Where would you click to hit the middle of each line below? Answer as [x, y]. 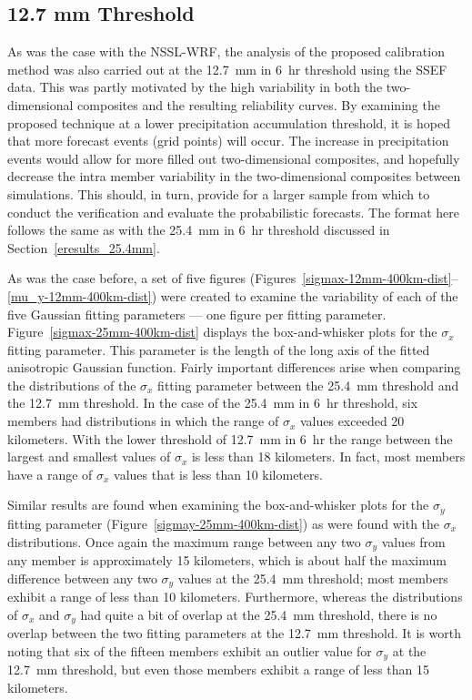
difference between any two [82, 578]
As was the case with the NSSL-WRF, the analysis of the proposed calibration [226, 51]
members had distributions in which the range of [143, 421]
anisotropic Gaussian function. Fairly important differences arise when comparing [234, 367]
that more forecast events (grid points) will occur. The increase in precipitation [228, 141]
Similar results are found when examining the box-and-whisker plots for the [218, 505]
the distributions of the [72, 385]
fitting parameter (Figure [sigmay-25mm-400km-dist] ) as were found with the [224, 523]
